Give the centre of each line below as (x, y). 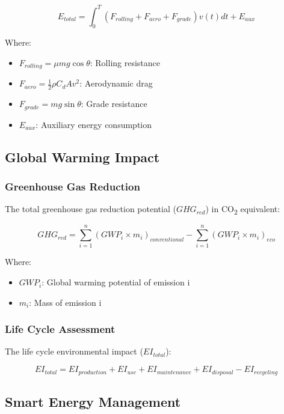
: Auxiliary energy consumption (94, 124)
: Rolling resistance (125, 62)
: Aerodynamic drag (116, 83)
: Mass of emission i (65, 302)
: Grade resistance (114, 104)
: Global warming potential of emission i (116, 282)
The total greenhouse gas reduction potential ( (91, 209)
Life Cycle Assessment (60, 329)
